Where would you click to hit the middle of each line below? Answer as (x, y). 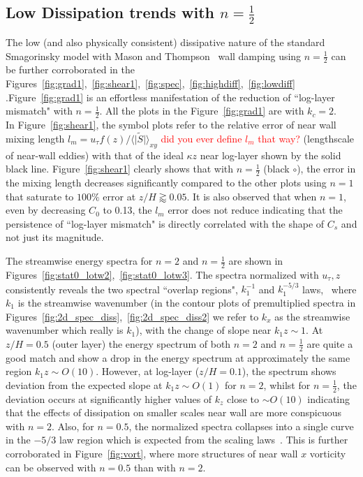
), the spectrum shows (289, 371)
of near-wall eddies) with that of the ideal (95, 155)
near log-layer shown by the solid (271, 155)
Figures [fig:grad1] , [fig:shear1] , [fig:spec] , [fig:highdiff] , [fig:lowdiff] (150, 83)
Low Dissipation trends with (110, 12)
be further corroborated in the (70, 69)
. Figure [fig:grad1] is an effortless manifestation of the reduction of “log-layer (170, 97)
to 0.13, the (127, 210)
